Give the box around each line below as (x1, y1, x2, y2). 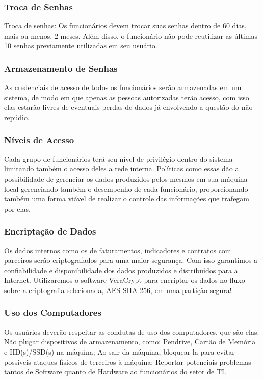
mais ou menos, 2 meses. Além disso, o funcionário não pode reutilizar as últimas (4, 30, 257, 41)
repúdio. (4, 112, 30, 122)
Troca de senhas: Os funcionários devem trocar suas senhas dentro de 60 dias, (4, 20, 247, 31)
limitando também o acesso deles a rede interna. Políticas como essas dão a (4, 163, 239, 174)
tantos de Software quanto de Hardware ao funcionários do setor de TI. (4, 366, 226, 377)
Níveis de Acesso (4, 133, 74, 146)
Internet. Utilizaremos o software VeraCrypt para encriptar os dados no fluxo (4, 275, 245, 285)
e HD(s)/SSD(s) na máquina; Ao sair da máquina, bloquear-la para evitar (4, 346, 235, 357)
